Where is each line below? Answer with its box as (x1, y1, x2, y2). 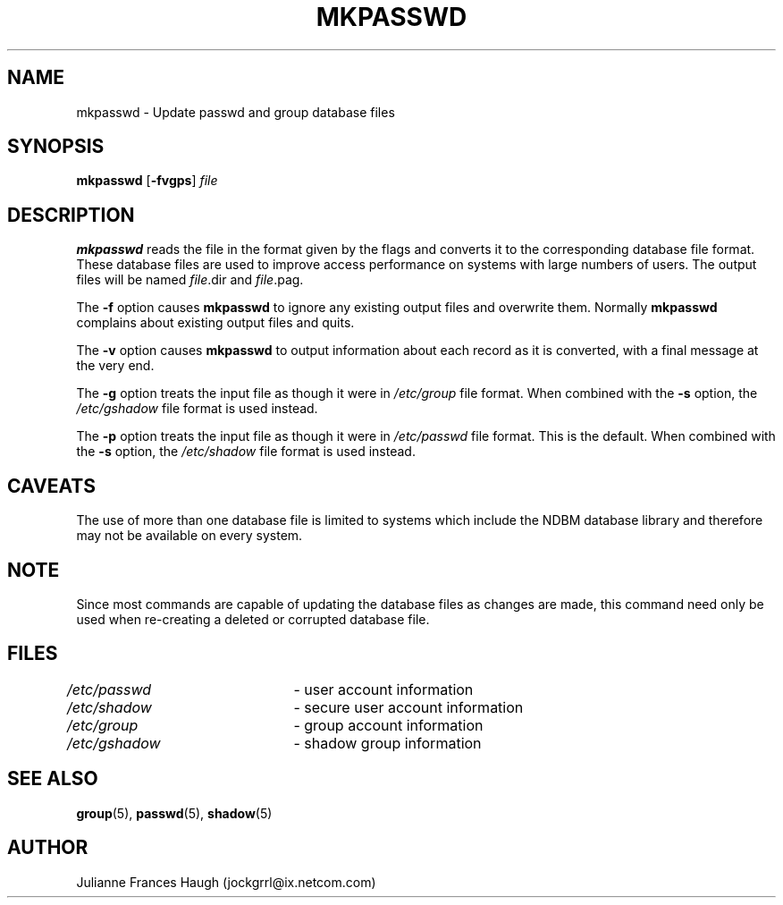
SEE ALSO (7, 767, 98, 791)
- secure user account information (293, 698, 524, 716)
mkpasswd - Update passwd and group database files (76, 104, 395, 120)
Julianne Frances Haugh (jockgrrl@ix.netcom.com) (76, 874, 376, 890)
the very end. (76, 358, 155, 374)
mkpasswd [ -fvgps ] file (76, 173, 218, 189)
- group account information (293, 715, 484, 734)
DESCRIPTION (7, 203, 135, 226)
